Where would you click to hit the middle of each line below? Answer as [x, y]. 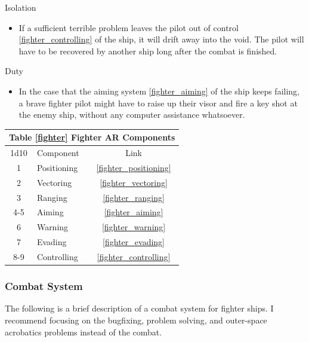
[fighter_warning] [134, 227]
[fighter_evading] [134, 242]
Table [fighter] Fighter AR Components [92, 137]
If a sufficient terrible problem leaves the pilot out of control [129, 27]
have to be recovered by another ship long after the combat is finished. [148, 51]
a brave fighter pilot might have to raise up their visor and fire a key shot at [158, 103]
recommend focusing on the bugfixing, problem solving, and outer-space [136, 320]
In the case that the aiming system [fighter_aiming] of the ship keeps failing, [159, 91]
